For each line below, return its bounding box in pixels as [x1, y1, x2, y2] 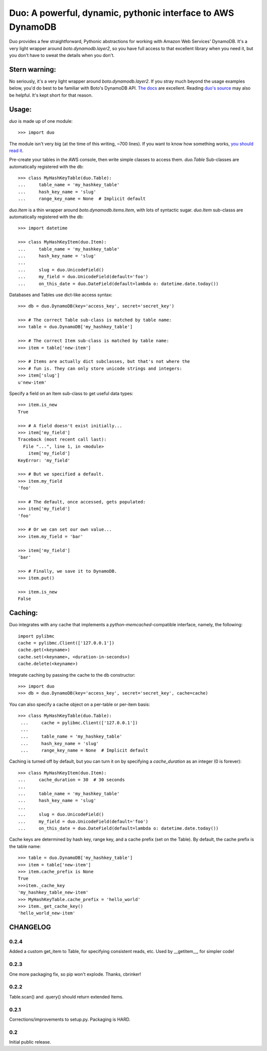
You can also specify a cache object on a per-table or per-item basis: [9, 701, 150, 707]
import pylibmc [18, 633, 55, 639]
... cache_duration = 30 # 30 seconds [18, 777, 125, 783]
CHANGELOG [9, 923, 51, 932]
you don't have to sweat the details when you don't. [9, 52, 115, 58]
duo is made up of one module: [9, 118, 73, 124]
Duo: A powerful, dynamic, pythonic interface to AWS [9, 7, 234, 18]
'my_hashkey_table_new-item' [18, 890, 89, 896]
